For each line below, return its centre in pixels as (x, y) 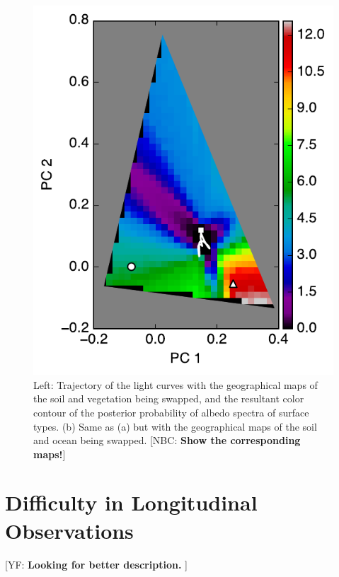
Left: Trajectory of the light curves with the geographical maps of (176, 384)
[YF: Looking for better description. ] (96, 564)
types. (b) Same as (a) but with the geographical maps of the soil (175, 426)
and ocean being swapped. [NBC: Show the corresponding (167, 440)
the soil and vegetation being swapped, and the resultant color (169, 398)
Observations (69, 530)
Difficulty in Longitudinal (131, 502)
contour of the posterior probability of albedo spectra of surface (171, 412)
